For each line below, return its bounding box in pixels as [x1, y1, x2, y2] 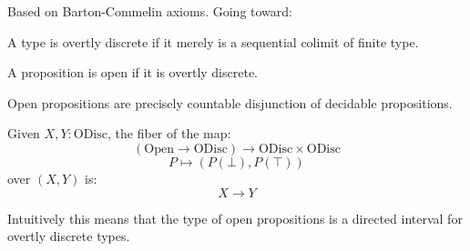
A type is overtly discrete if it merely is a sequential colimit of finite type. [7, 32, 419, 51]
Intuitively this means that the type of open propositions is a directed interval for [7, 208, 463, 227]
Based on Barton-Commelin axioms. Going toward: [7, 2, 292, 20]
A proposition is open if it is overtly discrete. [7, 63, 258, 82]
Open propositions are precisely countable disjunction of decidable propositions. [7, 93, 453, 112]
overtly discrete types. [7, 226, 130, 246]
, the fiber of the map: [107, 124, 231, 143]
